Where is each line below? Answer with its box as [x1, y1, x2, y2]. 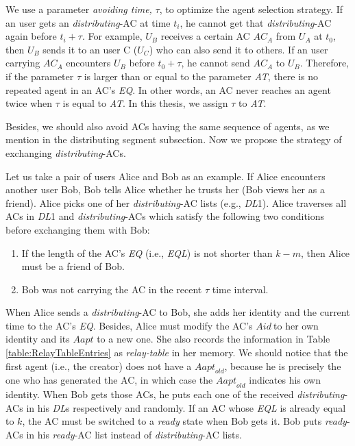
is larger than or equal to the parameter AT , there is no [84, 69, 319, 83]
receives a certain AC [160, 29, 250, 43]
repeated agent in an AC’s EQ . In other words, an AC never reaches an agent [5, 82, 331, 97]
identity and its [5, 332, 70, 346]
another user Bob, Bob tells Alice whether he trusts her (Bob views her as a [5, 182, 325, 197]
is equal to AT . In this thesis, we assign [62, 96, 228, 110]
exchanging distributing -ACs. [5, 145, 126, 160]
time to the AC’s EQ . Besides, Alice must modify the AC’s [5, 318, 253, 332]
